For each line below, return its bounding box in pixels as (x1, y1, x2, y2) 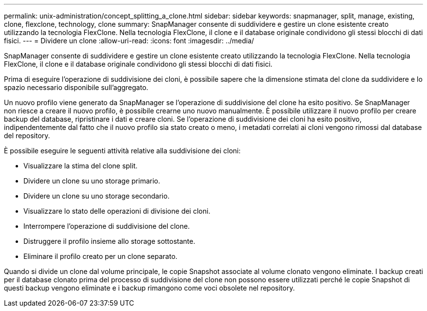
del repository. (4, 131, 50, 140)
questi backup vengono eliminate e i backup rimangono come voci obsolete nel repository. (4, 284, 295, 292)
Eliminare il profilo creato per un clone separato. (23, 252, 177, 260)
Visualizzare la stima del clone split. (23, 162, 138, 170)
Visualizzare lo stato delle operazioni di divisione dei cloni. (23, 207, 211, 215)
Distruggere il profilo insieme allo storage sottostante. (23, 237, 195, 245)
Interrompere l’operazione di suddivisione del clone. (23, 222, 190, 230)
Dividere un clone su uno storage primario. (23, 177, 160, 185)
